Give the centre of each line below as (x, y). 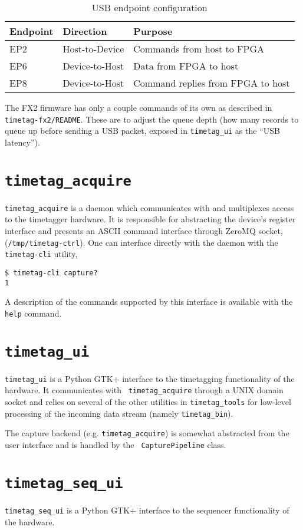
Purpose (153, 31)
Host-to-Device (93, 49)
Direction (85, 31)
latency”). (22, 142)
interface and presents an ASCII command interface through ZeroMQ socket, (144, 231)
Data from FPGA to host (186, 66)
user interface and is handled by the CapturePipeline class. (116, 445)
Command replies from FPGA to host (212, 83)
